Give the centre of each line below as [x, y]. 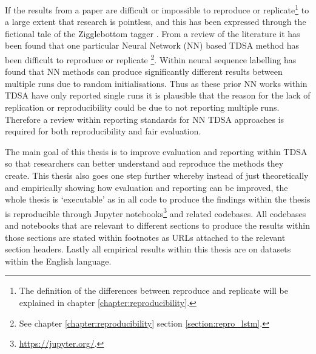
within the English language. [58, 261]
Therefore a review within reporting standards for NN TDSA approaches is [145, 119]
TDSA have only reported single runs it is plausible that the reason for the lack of [158, 95]
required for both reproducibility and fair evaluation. [103, 131]
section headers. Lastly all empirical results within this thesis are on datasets [148, 249]
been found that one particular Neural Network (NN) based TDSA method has [152, 45]
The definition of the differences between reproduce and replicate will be [153, 290]
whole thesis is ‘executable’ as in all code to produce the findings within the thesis [158, 199]
